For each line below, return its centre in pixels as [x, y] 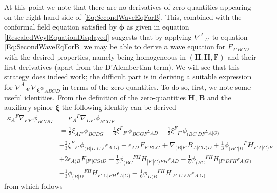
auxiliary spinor [29, 107]
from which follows [33, 186]
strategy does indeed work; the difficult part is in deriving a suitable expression [128, 77]
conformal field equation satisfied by [61, 27]
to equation [230, 36]
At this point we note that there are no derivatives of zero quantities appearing [128, 7]
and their [242, 56]
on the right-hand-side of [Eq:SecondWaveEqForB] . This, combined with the [123, 17]
